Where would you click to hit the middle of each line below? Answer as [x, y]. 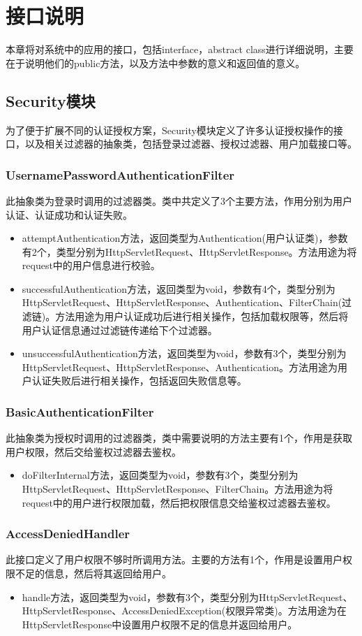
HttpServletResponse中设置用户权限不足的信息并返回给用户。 [160, 624]
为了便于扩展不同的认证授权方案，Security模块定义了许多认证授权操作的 [169, 130]
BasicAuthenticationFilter [80, 411]
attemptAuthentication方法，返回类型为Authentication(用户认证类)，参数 [185, 238]
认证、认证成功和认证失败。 [69, 214]
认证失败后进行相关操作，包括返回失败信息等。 [139, 381]
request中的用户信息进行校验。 [91, 265]
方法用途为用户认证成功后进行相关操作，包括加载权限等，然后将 [202, 316]
